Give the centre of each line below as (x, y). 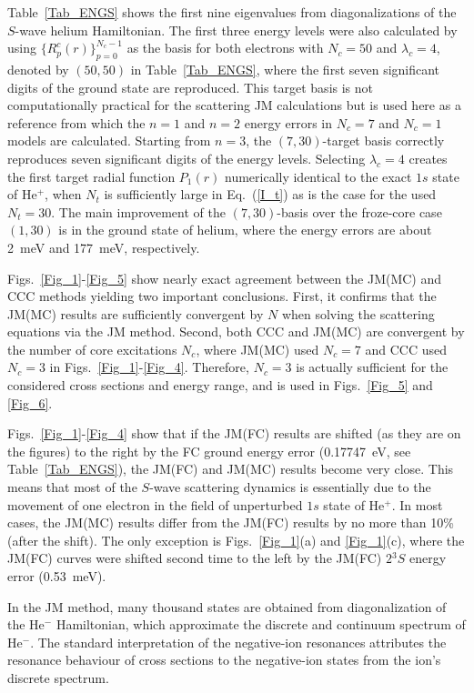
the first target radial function (91, 176)
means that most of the (72, 487)
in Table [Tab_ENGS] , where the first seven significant (285, 69)
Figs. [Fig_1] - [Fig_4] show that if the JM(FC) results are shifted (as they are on (234, 433)
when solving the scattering (358, 313)
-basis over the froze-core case (359, 211)
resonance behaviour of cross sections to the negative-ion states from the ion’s (224, 660)
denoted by (38, 69)
